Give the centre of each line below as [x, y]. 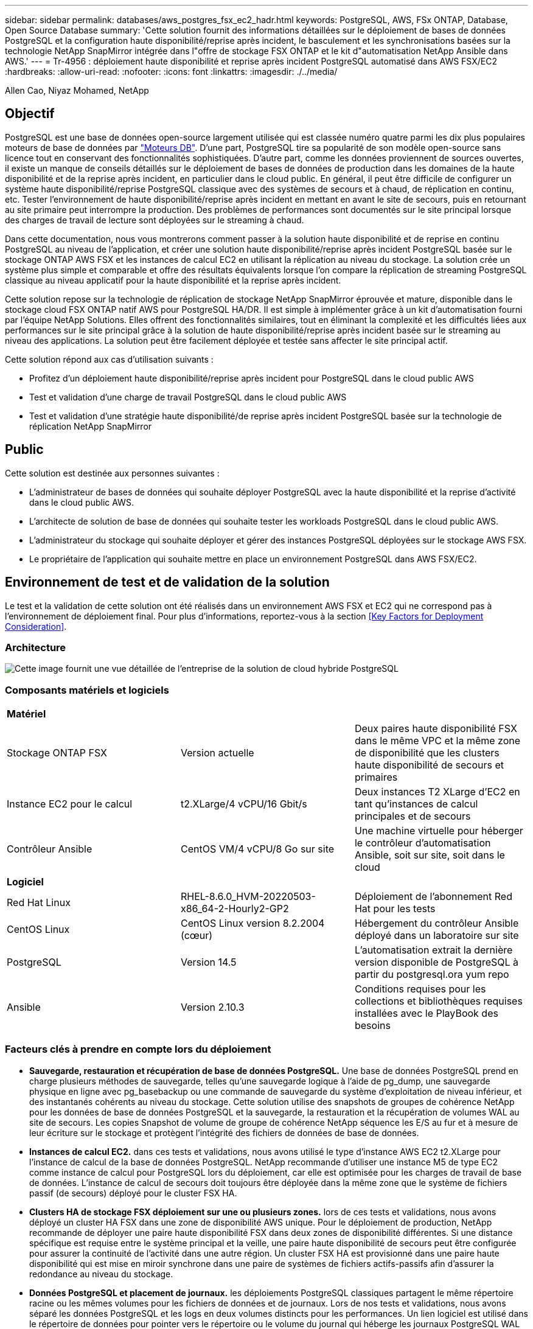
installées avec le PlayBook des [426, 1013]
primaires [376, 777]
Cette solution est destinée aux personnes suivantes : [112, 473]
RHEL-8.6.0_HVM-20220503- [248, 897]
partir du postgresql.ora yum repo [432, 975]
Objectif [30, 114]
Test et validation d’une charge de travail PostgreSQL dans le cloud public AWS [188, 397]
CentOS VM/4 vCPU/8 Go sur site [257, 849]
